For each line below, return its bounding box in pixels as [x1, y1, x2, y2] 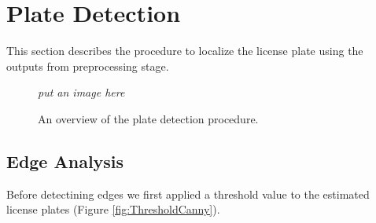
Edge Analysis [6, 148, 124, 173]
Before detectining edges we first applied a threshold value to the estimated [6, 185, 370, 202]
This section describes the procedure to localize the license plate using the [6, 42, 363, 59]
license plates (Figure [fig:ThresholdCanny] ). [6, 201, 220, 218]
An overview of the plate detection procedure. [38, 110, 259, 126]
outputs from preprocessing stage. [6, 57, 169, 74]
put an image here [38, 84, 125, 101]
